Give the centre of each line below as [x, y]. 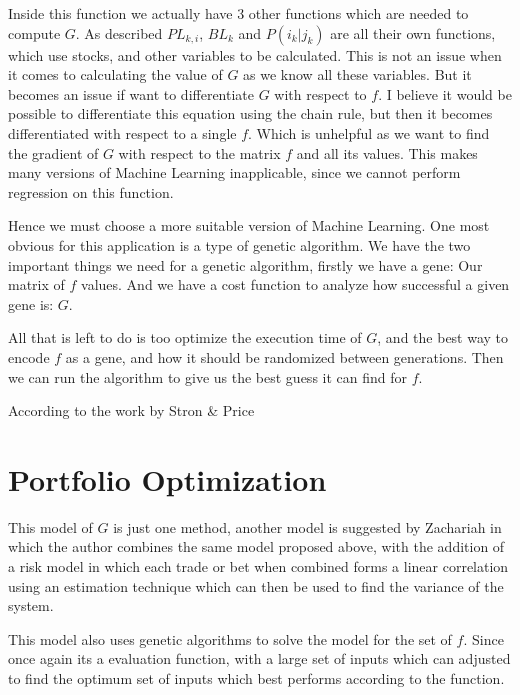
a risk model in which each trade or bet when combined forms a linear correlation [258, 566]
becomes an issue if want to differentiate [131, 93]
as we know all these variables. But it [357, 74]
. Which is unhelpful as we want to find [369, 132]
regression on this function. [91, 191]
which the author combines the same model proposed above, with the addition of [256, 546]
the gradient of [53, 152]
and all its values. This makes [387, 152]
